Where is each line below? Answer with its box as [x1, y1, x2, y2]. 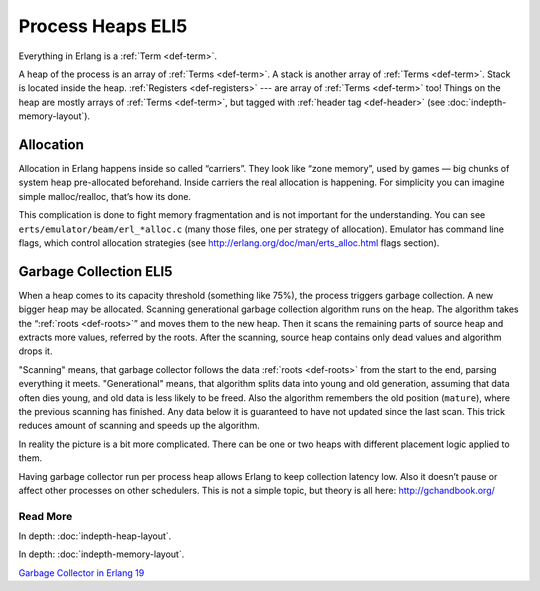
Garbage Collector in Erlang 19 [18, 566, 145, 579]
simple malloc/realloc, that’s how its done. [18, 190, 192, 202]
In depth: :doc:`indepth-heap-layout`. [18, 530, 172, 542]
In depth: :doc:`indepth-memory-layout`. [18, 548, 185, 560]
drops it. [18, 345, 53, 357]
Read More [18, 509, 73, 523]
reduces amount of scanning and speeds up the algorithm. [18, 420, 260, 432]
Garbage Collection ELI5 [18, 263, 173, 280]
